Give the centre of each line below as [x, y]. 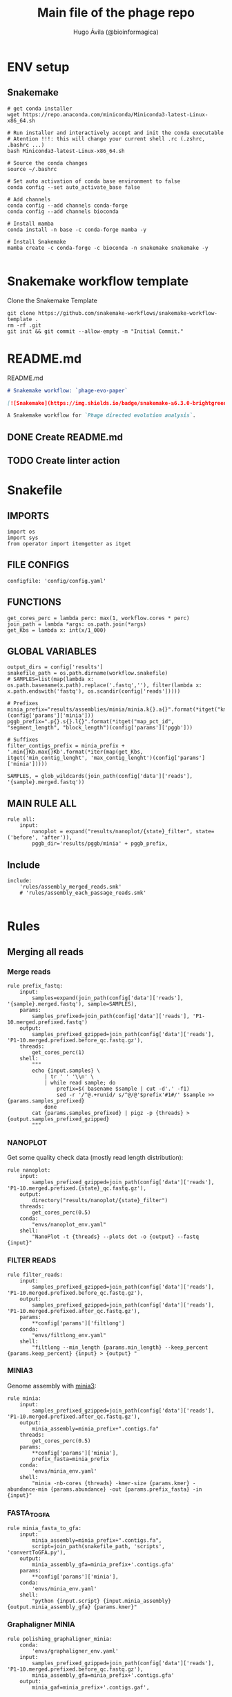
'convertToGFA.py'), [37, 1553]
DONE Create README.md [65, 437]
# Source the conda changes [48, 163]
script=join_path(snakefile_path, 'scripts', [99, 1547]
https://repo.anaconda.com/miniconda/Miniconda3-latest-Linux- [115, 115]
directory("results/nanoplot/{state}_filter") [100, 1201]
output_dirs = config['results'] [55, 667]
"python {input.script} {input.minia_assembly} [101, 1601]
